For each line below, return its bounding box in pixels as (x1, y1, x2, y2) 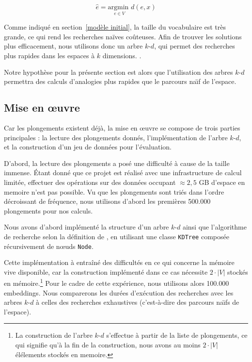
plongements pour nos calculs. (4, 205, 93, 215)
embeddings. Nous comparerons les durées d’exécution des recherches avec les (4, 287, 234, 297)
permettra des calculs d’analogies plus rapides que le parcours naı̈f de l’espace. (4, 76, 236, 86)
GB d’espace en (199, 177, 245, 187)
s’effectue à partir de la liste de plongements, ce (106, 330, 248, 340)
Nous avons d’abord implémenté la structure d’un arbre (4, 222, 169, 232)
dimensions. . (102, 50, 142, 60)
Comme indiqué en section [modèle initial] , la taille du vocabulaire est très (4, 22, 226, 32)
